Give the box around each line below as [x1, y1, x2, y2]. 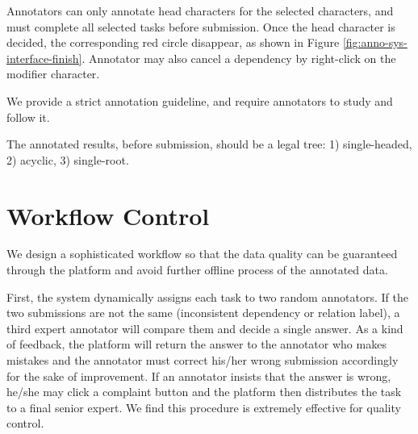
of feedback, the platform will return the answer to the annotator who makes [6, 336, 387, 353]
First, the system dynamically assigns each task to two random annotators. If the [6, 288, 408, 305]
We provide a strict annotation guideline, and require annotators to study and [6, 92, 393, 109]
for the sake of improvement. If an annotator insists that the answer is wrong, [6, 367, 391, 384]
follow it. [6, 108, 50, 125]
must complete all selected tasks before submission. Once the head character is [6, 18, 395, 35]
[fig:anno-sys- [342, 34, 408, 51]
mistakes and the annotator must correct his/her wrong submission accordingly [6, 352, 399, 369]
